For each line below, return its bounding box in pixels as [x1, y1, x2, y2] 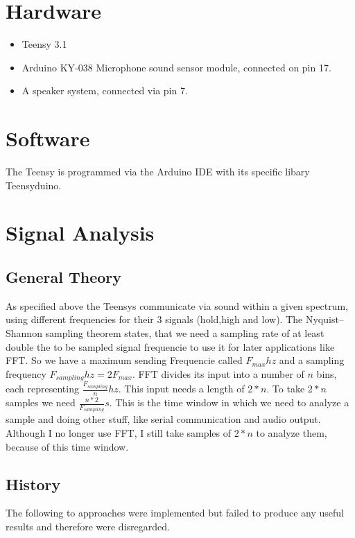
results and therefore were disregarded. [6, 519, 170, 534]
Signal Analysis [6, 218, 155, 247]
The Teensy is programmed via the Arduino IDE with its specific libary [6, 164, 310, 179]
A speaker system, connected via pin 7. [21, 83, 188, 98]
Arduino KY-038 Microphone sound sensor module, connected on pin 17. [21, 60, 331, 74]
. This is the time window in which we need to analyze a [109, 395, 349, 409]
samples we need [6, 395, 76, 409]
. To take [266, 381, 305, 396]
